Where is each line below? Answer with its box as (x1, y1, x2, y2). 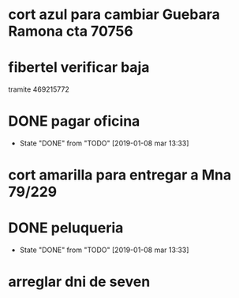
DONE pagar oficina (8, 112, 140, 130)
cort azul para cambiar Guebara (8, 6, 221, 24)
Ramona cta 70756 (8, 22, 134, 40)
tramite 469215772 (8, 85, 69, 94)
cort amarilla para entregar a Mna (8, 166, 232, 184)
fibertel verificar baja (8, 58, 150, 77)
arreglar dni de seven (8, 273, 151, 291)
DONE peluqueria (8, 219, 124, 237)
